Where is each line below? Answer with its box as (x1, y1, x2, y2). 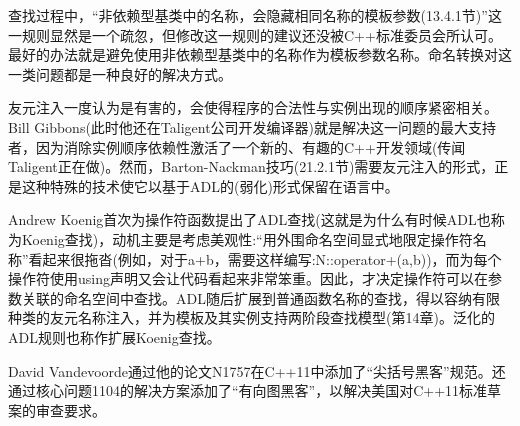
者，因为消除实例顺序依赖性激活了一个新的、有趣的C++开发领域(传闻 (8, 136, 466, 157)
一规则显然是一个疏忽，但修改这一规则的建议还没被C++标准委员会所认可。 (8, 24, 502, 45)
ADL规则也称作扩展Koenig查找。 (8, 326, 221, 347)
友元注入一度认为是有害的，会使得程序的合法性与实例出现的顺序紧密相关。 (8, 97, 498, 118)
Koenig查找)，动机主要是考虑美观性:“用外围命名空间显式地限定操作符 (21, 228, 473, 249)
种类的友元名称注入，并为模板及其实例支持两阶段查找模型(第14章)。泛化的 (8, 307, 495, 328)
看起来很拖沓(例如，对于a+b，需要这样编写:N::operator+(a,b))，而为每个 (28, 248, 502, 269)
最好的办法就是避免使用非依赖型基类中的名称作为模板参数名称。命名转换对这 (8, 44, 512, 65)
